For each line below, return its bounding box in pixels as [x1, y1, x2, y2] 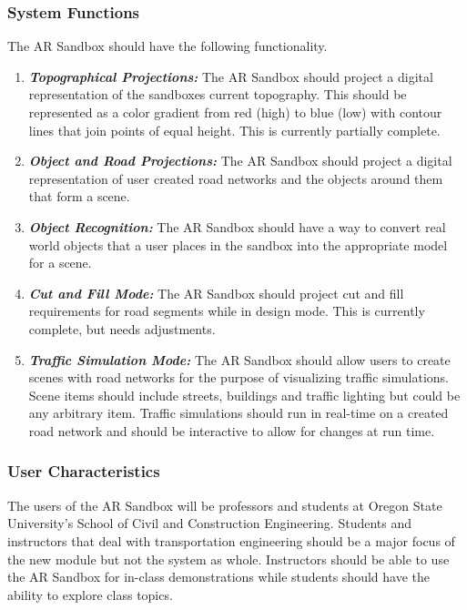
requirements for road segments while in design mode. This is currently [28, 301, 425, 320]
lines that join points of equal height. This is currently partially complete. [28, 120, 441, 139]
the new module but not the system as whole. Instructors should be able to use [7, 549, 450, 568]
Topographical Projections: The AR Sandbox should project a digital [28, 66, 433, 86]
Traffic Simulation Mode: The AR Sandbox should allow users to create [28, 350, 451, 369]
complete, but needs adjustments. [28, 319, 216, 338]
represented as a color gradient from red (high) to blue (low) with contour [28, 103, 442, 121]
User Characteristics [7, 460, 160, 483]
